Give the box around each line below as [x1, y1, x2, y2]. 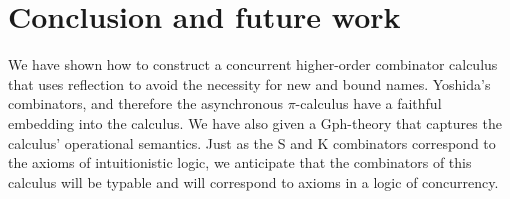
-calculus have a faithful [295, 93, 442, 114]
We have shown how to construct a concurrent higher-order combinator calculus [8, 54, 498, 75]
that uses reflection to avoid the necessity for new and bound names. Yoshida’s [8, 73, 491, 94]
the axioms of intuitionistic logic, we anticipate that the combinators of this [8, 152, 472, 173]
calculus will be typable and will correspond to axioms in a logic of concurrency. [8, 171, 499, 192]
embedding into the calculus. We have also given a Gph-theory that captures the [8, 112, 502, 133]
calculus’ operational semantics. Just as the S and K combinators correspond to [8, 132, 496, 153]
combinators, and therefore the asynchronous [8, 93, 283, 114]
